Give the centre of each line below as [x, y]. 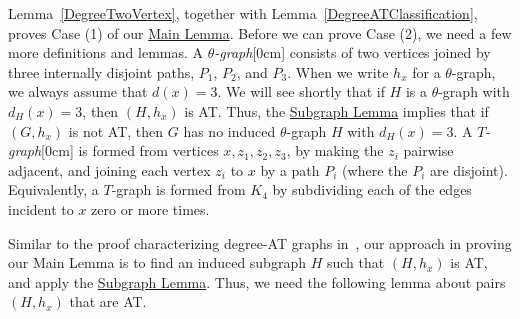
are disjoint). [468, 169]
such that [355, 262]
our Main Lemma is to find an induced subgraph [157, 262]
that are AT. [108, 301]
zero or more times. [150, 208]
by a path [290, 169]
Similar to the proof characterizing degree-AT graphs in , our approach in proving [260, 242]
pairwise [428, 150]
